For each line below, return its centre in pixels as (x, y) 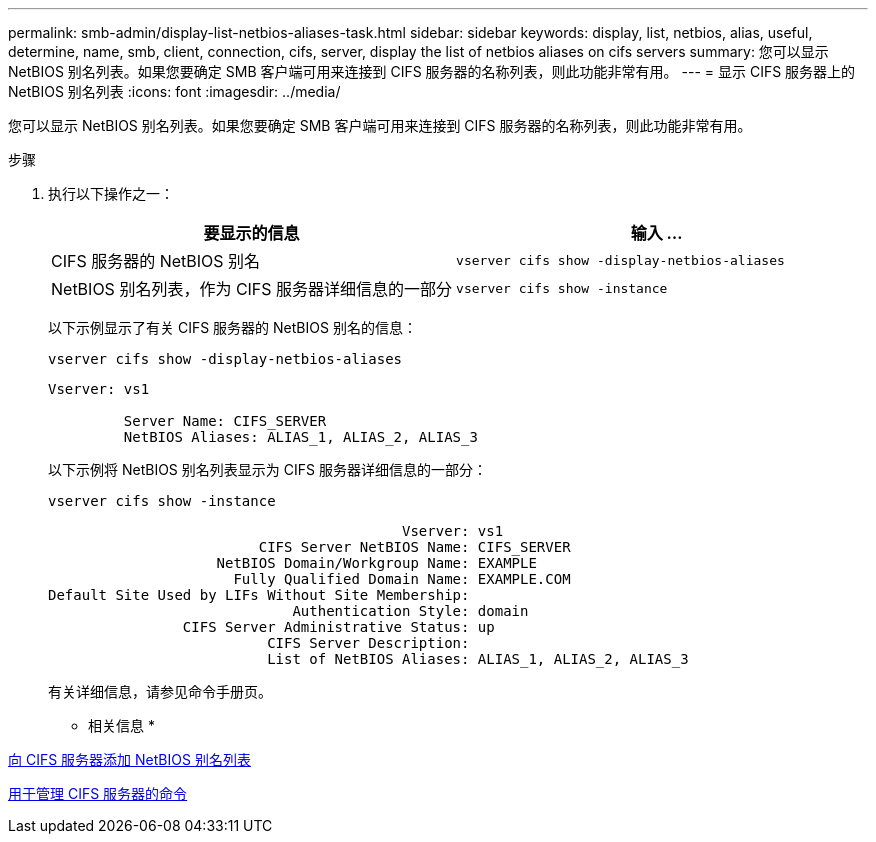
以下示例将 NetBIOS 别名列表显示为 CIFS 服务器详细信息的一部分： (267, 469)
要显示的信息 (251, 233)
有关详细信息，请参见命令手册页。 (160, 691)
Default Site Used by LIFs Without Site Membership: (259, 595)
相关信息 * (121, 725)
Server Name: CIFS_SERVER (225, 421)
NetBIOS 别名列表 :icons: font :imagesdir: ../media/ (174, 91)
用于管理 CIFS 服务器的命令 (98, 793)
